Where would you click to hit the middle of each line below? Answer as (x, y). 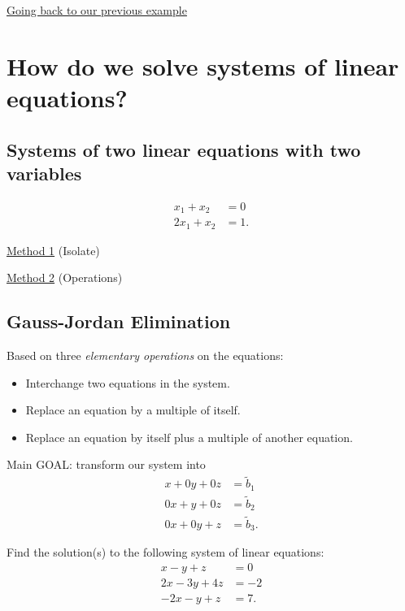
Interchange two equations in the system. (128, 382)
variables (44, 173)
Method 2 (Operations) (65, 277)
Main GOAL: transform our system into (106, 464)
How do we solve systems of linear (203, 65)
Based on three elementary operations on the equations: (145, 355)
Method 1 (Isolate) (53, 250)
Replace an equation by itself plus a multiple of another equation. (189, 437)
